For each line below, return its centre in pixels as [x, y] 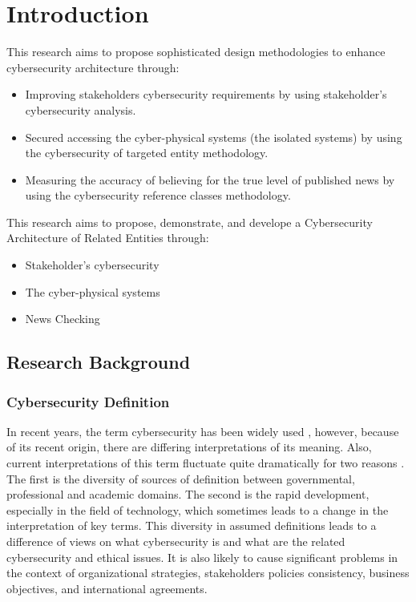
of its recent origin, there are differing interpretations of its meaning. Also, [189, 447]
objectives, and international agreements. [107, 588]
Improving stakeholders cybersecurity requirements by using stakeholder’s [206, 94]
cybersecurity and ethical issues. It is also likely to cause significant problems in [202, 557]
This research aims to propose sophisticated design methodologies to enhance [196, 52]
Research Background [99, 362]
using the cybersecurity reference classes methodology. [158, 195]
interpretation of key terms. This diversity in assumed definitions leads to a [192, 525]
